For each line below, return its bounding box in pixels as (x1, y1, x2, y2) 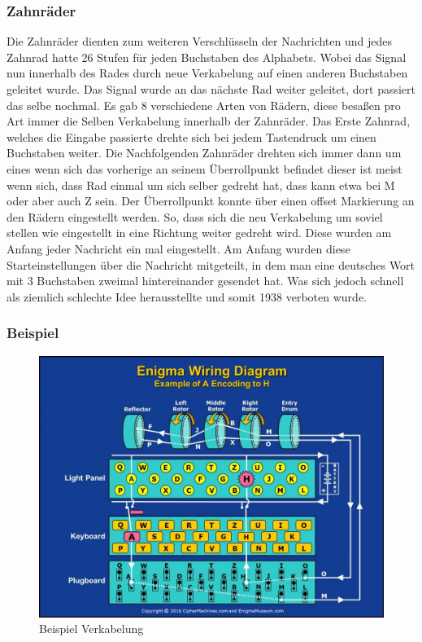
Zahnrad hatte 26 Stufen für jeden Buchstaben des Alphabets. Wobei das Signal (7, 48, 407, 65)
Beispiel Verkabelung (39, 620, 144, 637)
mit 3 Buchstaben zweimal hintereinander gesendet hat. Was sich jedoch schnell (7, 272, 404, 289)
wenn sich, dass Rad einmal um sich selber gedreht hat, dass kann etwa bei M (7, 176, 395, 193)
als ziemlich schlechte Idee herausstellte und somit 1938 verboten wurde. (7, 288, 368, 305)
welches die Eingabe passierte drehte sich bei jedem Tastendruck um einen (7, 128, 376, 145)
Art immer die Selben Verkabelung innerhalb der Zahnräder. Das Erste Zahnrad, (7, 112, 411, 130)
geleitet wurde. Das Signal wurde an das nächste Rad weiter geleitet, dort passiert (7, 81, 415, 97)
